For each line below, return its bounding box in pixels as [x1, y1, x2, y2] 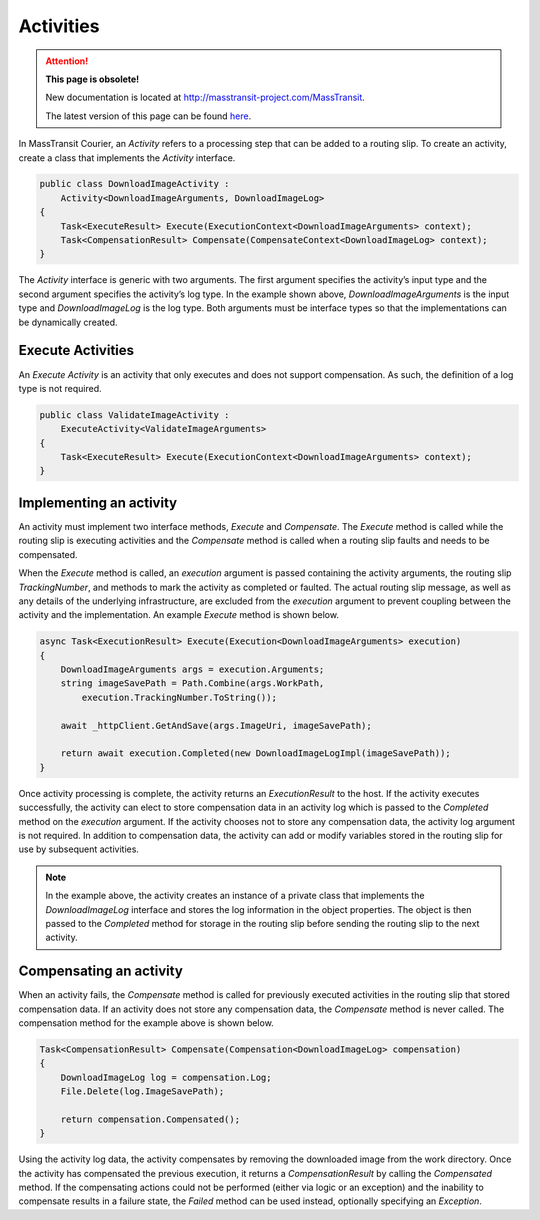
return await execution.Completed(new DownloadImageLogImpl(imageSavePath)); [60, 748, 452, 759]
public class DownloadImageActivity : [39, 178, 230, 190]
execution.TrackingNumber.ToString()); [81, 691, 277, 703]
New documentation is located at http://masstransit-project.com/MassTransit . [45, 91, 365, 104]
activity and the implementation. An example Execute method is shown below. [18, 609, 340, 621]
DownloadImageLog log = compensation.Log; [60, 1071, 272, 1083]
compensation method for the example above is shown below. [18, 1016, 274, 1029]
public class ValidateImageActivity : [39, 409, 230, 420]
